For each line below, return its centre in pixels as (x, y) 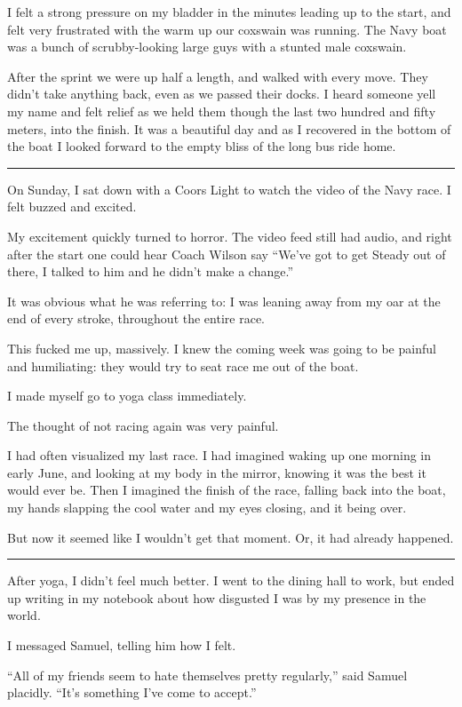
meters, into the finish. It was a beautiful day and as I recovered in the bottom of (229, 128)
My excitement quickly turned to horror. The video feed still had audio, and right (230, 236)
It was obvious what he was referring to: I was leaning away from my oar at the (224, 301)
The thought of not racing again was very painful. (143, 425)
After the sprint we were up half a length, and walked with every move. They (218, 76)
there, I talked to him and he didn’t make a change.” (151, 271)
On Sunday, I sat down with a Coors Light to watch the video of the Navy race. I (229, 189)
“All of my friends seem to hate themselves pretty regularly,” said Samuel (207, 675)
